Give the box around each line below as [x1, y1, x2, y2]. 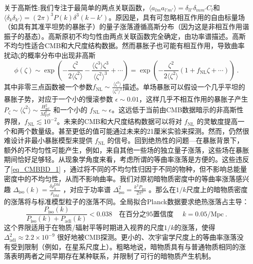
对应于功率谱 [70, 184, 111, 194]
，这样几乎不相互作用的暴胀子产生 [139, 94, 248, 104]
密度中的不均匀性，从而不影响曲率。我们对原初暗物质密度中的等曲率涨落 [4, 173, 235, 183]
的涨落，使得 [174, 222, 216, 232]
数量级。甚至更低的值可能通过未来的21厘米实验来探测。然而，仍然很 [31, 125, 249, 136]
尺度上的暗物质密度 [186, 184, 248, 194]
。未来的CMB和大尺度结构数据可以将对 [57, 116, 182, 126]
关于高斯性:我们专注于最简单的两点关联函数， [4, 2, 149, 12]
